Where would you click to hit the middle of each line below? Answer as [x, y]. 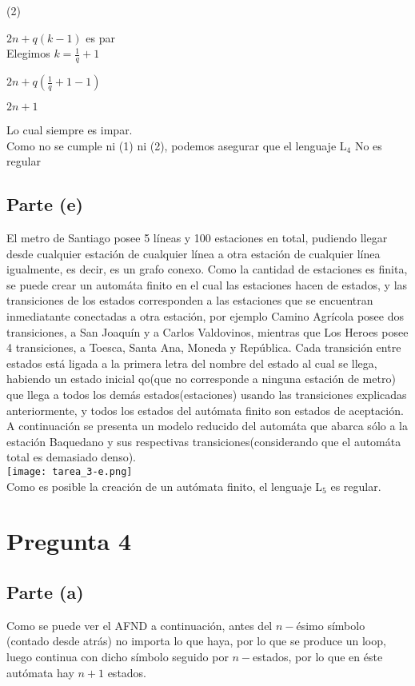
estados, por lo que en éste [318, 656]
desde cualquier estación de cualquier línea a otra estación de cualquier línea [194, 253]
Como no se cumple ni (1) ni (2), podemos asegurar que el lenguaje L [177, 145]
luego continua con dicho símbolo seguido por [118, 656]
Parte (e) [45, 204]
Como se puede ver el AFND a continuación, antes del [140, 625]
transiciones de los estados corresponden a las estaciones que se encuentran [190, 300]
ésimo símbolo [331, 625]
